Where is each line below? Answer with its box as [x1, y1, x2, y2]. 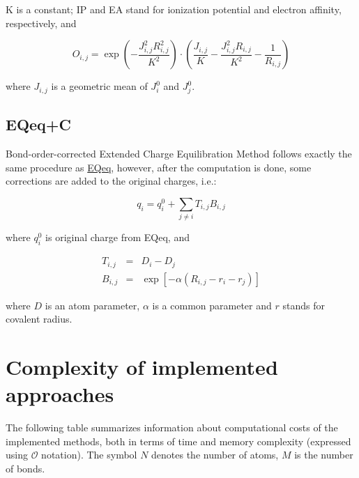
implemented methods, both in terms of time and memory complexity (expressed [6, 433, 351, 448]
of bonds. [6, 461, 45, 475]
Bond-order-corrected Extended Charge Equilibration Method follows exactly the [6, 146, 352, 161]
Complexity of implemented [6, 352, 278, 380]
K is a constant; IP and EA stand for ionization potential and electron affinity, [6, 2, 342, 16]
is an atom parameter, [45, 298, 140, 312]
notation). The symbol [41, 447, 137, 462]
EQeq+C [6, 114, 72, 135]
